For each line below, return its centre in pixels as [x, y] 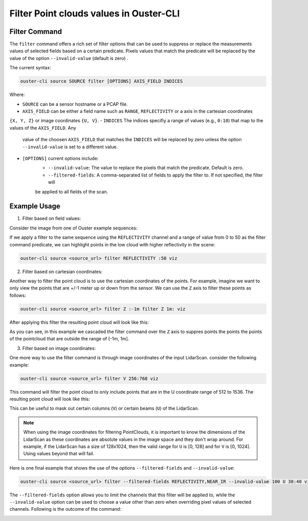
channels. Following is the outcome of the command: [65, 509]
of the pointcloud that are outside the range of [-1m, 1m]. [69, 339]
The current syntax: [30, 68]
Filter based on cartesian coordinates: [62, 272]
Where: [17, 94]
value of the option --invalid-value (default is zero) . [69, 58]
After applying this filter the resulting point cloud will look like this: [79, 322]
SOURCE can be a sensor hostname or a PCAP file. [75, 104]
